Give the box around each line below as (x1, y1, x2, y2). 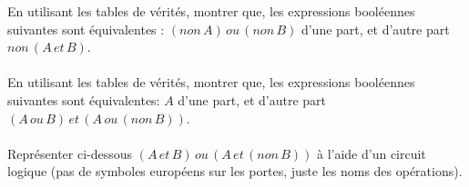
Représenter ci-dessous (7, 143, 133, 162)
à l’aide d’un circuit (316, 143, 426, 162)
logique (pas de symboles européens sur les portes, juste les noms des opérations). (7, 162, 463, 181)
